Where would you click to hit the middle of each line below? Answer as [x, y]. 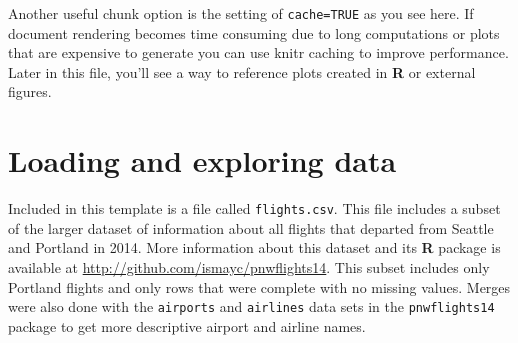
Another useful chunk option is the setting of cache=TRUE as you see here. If [241, 13]
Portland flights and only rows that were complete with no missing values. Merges [259, 286]
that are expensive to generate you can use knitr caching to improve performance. [258, 52]
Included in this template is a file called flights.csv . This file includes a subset [254, 208]
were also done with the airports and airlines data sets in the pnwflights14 [251, 306]
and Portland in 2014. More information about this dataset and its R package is [254, 247]
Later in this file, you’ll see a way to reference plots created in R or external [242, 71]
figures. [30, 91]
